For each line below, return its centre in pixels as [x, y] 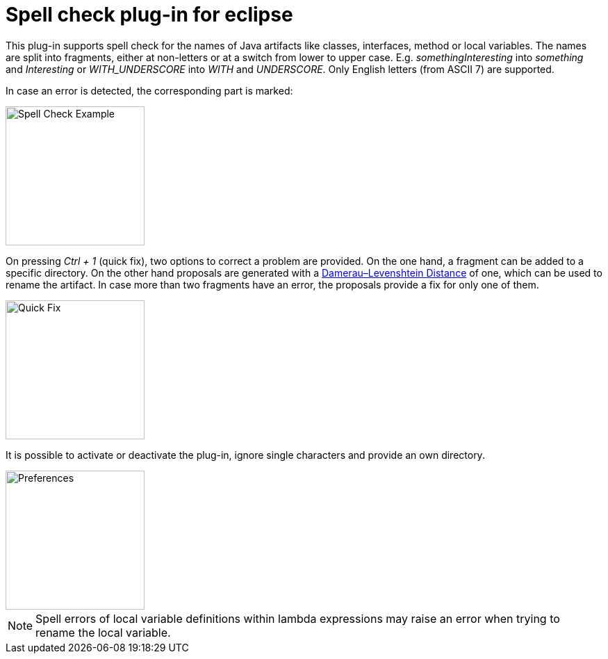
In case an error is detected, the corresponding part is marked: [149, 90]
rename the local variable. [103, 632]
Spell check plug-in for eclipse [149, 15]
